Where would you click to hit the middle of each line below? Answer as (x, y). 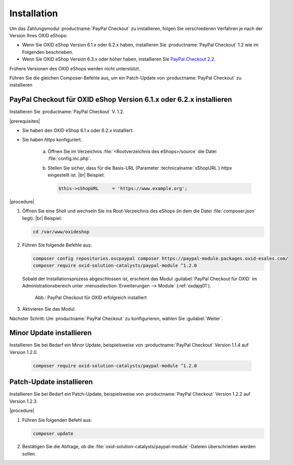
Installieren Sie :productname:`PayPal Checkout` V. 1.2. (67, 112)
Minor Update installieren (50, 333)
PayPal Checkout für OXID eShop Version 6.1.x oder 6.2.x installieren (121, 100)
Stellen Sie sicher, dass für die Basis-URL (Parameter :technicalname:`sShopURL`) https (140, 168)
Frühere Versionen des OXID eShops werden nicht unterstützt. (75, 68)
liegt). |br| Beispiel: (42, 218)
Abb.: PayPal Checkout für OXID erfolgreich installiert (91, 297)
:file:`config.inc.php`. (70, 158)
